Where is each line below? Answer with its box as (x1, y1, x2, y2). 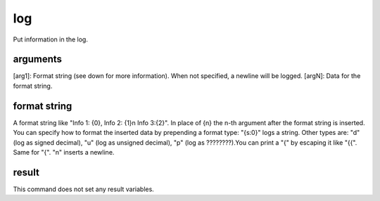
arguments (13, 53, 63, 65)
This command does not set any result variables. (13, 185, 154, 193)
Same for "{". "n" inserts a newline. (13, 148, 115, 156)
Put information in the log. (13, 35, 88, 44)
